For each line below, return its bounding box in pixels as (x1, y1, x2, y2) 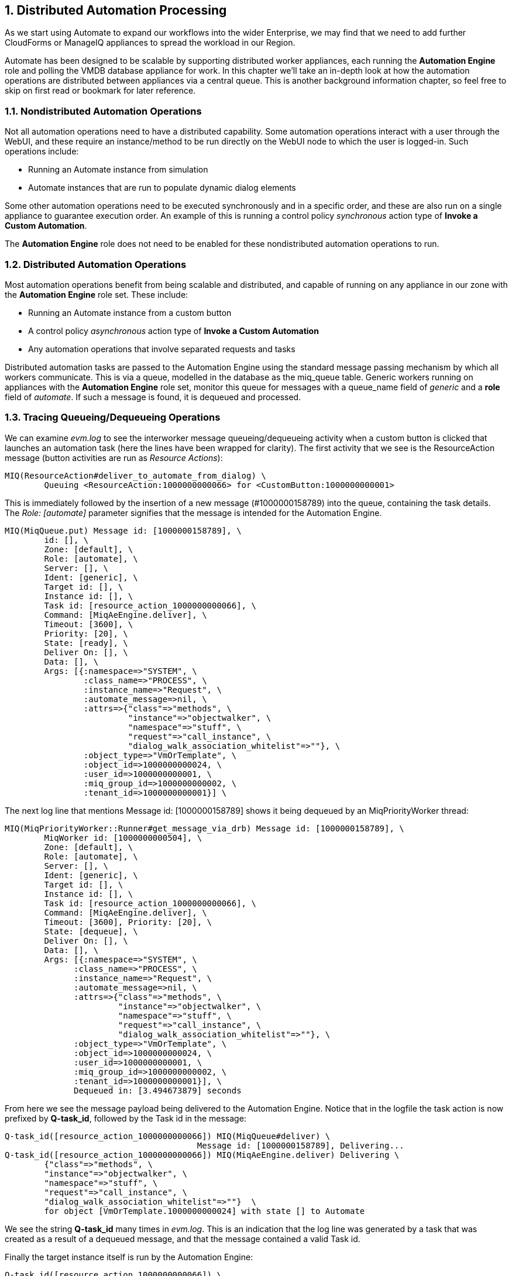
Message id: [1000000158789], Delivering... (197, 1140, 404, 1150)
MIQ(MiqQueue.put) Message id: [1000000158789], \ (5, 525, 242, 535)
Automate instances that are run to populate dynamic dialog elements (28, 183, 296, 193)
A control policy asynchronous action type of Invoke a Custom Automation (28, 325, 319, 336)
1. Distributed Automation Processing (5, 3, 227, 18)
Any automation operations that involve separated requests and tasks (28, 343, 295, 354)
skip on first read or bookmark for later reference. (5, 85, 196, 96)
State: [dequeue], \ (44, 926, 138, 936)
